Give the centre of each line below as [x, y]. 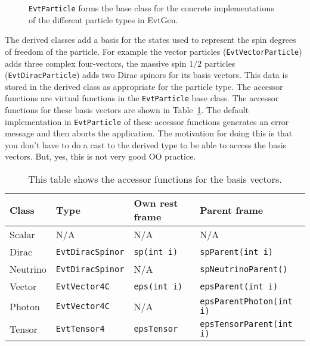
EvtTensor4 [80, 329]
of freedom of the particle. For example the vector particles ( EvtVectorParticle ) [154, 51]
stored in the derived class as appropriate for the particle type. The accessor [144, 86]
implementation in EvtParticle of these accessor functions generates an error [147, 121]
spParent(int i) [236, 252]
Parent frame [232, 210]
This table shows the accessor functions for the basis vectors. [155, 179]
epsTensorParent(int [246, 324]
